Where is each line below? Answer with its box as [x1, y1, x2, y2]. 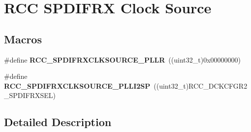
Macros [4, 31, 42, 46]
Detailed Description [4, 114, 112, 130]
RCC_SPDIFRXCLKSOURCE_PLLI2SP [4, 80, 151, 91]
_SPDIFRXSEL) [4, 90, 56, 100]
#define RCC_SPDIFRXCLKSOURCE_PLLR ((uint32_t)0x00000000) [4, 54, 241, 65]
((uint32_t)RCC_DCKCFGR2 [154, 80, 248, 91]
